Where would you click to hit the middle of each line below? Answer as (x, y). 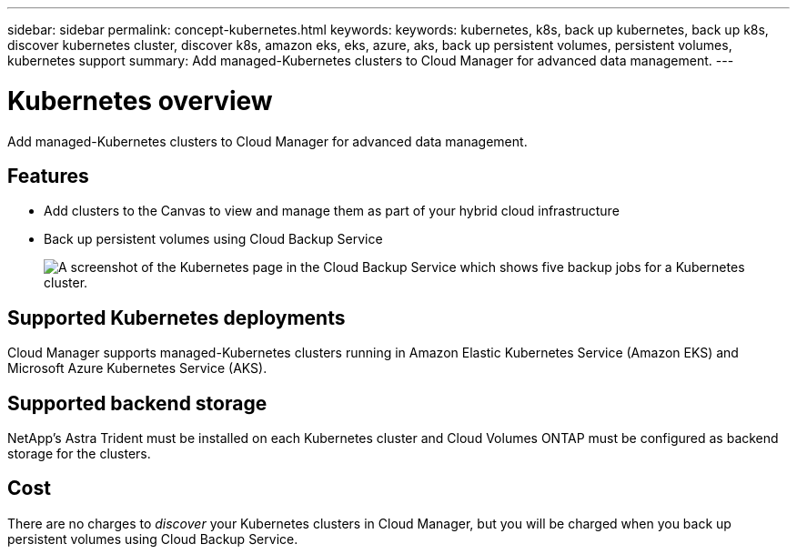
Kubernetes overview (140, 101)
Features (48, 176)
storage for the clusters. (79, 454)
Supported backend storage (137, 403)
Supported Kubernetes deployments (177, 317)
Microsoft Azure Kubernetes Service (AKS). (137, 368)
